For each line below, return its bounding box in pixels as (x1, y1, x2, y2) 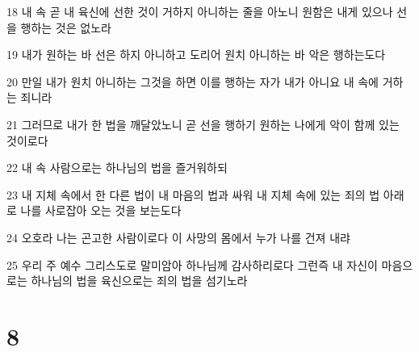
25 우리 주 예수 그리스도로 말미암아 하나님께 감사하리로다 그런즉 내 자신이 (6, 256, 378, 273)
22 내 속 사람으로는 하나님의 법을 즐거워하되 (6, 159, 228, 176)
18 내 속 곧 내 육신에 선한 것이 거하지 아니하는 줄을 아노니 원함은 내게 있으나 (6, 3, 393, 19)
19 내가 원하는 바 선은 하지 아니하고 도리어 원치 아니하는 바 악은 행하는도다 (6, 46, 386, 63)
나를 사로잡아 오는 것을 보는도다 (20, 202, 182, 219)
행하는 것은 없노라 (20, 19, 111, 36)
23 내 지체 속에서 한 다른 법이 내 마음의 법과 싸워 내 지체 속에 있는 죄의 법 (6, 186, 380, 203)
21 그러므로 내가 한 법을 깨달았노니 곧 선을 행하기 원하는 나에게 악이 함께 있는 (6, 115, 400, 132)
